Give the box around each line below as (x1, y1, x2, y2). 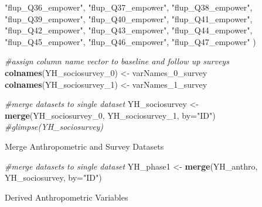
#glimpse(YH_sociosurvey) (5, 120, 104, 133)
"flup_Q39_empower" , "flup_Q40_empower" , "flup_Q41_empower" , (5, 12, 253, 25)
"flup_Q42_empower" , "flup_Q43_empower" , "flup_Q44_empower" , (5, 24, 253, 36)
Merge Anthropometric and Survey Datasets (5, 140, 164, 152)
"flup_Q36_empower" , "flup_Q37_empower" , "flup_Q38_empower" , (5, 1, 253, 13)
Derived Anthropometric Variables (5, 191, 128, 203)
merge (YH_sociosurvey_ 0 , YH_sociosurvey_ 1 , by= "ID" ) (5, 109, 216, 121)
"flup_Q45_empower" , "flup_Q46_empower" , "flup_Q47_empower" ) (5, 35, 256, 47)
